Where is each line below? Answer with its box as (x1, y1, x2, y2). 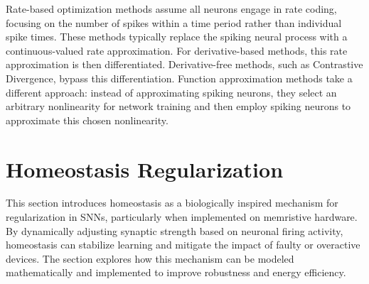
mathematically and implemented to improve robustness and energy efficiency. (6, 265, 346, 280)
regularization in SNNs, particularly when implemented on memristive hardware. (6, 209, 358, 224)
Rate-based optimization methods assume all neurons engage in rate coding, (6, 1, 337, 16)
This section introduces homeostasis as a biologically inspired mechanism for (6, 195, 338, 210)
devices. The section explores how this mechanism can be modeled (6, 251, 294, 266)
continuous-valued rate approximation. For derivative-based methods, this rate (6, 43, 348, 58)
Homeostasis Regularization (6, 154, 284, 183)
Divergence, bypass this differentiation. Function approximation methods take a (6, 70, 353, 85)
